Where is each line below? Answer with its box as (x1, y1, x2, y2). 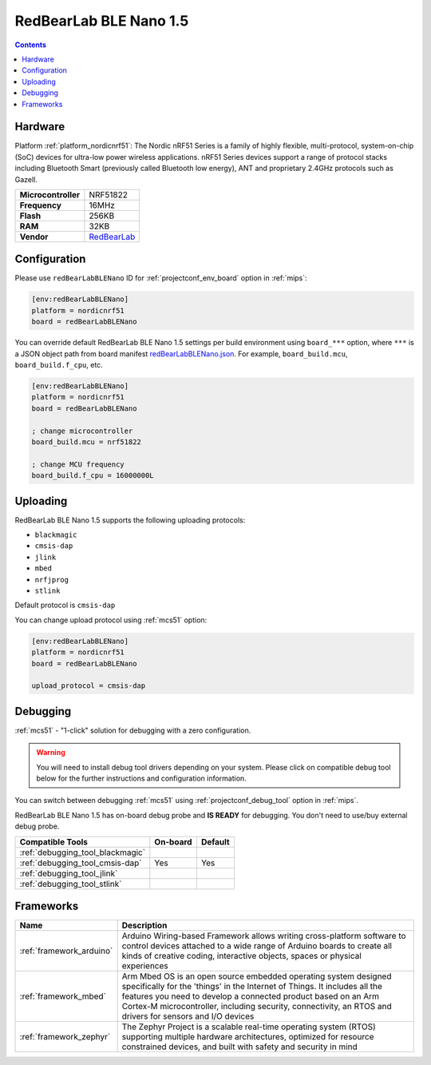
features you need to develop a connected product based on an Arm (121, 991, 379, 1002)
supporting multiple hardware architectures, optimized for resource (121, 1031, 374, 1043)
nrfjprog (34, 575, 69, 584)
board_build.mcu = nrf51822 (31, 437, 141, 447)
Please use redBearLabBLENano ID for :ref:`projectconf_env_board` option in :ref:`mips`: (14, 273, 307, 283)
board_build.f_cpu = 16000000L (31, 471, 155, 480)
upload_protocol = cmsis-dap (31, 682, 146, 690)
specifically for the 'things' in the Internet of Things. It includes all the (121, 981, 383, 992)
